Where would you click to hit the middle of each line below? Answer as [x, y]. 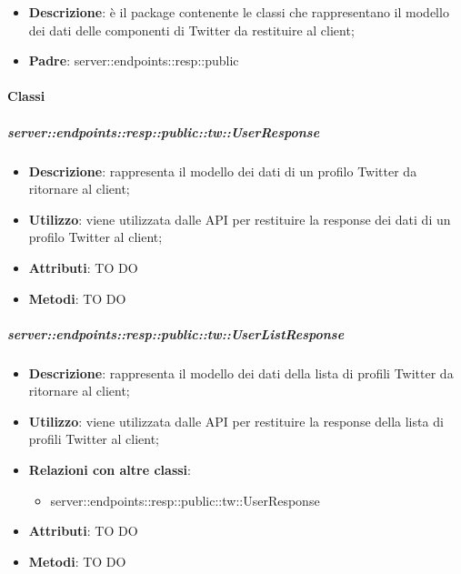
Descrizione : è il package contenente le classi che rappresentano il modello [239, 12]
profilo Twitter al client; [95, 237]
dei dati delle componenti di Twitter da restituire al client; [191, 30]
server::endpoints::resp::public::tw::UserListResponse [176, 333]
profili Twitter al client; [94, 439]
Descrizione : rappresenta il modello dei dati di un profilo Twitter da [223, 171]
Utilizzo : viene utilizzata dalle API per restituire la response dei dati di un [240, 219]
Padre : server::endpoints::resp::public [134, 60]
